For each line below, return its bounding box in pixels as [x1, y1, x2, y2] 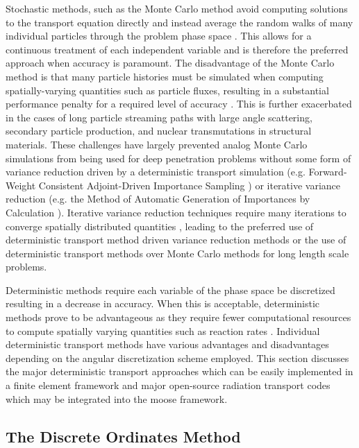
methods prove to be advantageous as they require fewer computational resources [6, 310, 351, 325]
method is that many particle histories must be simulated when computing [6, 69, 324, 83]
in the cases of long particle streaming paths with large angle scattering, [6, 110, 312, 124]
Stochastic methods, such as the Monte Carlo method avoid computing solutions [6, 1, 348, 15]
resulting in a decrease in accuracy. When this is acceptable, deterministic [6, 296, 320, 311]
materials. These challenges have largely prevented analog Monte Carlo [6, 137, 308, 151]
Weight [6, 178, 36, 192]
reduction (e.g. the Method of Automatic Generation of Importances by [6, 191, 310, 206]
